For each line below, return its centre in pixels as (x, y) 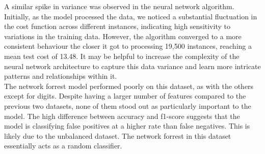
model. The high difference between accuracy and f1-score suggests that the (122, 116)
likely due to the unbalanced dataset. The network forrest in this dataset (118, 135)
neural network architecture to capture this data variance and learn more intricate (132, 66)
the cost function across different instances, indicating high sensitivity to (117, 26)
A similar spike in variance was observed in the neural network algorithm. (119, 6)
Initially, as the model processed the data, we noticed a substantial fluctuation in (131, 16)
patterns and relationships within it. (61, 76)
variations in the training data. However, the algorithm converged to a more (123, 36)
